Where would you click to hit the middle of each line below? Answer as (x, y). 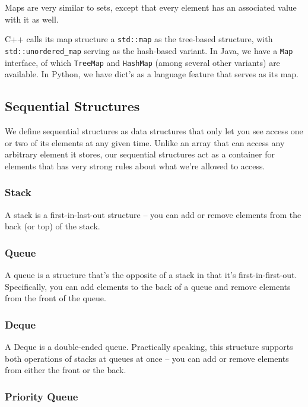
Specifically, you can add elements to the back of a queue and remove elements (148, 286)
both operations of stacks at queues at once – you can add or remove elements (147, 358)
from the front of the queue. (55, 298)
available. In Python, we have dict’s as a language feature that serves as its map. (152, 74)
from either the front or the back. (66, 370)
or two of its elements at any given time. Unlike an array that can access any (145, 142)
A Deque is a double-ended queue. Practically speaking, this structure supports (149, 346)
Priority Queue (42, 396)
